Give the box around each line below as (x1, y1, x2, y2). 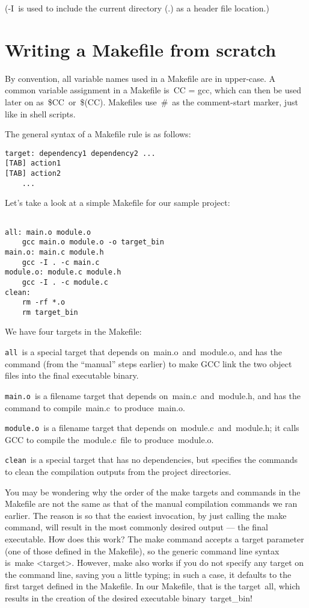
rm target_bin (22, 308, 78, 317)
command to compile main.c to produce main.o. (5, 401, 185, 414)
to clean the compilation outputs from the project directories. (5, 465, 231, 478)
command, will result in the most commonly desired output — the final (5, 521, 268, 533)
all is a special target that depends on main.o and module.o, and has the (5, 346, 282, 358)
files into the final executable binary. (5, 369, 139, 382)
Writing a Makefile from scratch (5, 37, 277, 61)
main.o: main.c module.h (5, 247, 104, 256)
